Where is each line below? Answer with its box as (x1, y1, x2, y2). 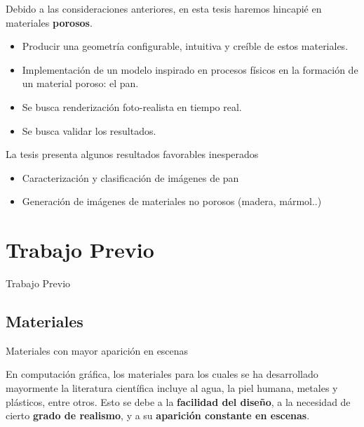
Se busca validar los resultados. (22, 123, 156, 138)
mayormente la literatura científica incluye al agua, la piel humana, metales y (6, 381, 338, 395)
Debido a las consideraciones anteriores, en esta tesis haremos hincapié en (6, 1, 322, 15)
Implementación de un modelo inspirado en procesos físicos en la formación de (22, 62, 358, 77)
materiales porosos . (6, 15, 93, 29)
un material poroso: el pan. (22, 76, 139, 91)
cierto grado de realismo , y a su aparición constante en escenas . (6, 408, 310, 423)
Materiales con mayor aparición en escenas (6, 343, 189, 357)
